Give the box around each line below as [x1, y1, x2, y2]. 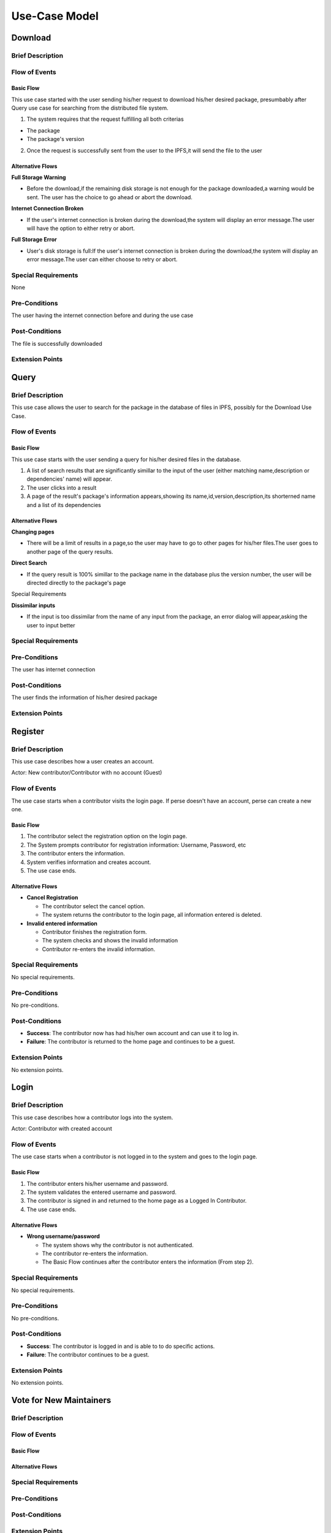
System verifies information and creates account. [26, 858, 151, 866]
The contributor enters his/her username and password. [26, 1180, 169, 1187]
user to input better [26, 621, 76, 629]
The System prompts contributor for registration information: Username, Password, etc [26, 841, 246, 849]
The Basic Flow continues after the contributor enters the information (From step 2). [42, 1258, 254, 1266]
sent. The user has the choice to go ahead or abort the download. [26, 193, 193, 201]
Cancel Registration [26, 894, 78, 901]
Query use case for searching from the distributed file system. [11, 104, 169, 112]
